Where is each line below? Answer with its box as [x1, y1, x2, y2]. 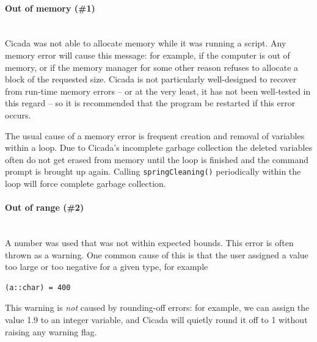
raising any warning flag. [5, 325, 97, 338]
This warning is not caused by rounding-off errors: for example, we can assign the [5, 301, 310, 314]
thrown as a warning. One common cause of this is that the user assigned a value [5, 248, 308, 261]
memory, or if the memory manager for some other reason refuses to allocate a [5, 60, 299, 73]
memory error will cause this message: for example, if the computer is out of [5, 48, 290, 61]
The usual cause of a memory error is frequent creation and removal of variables [5, 129, 305, 142]
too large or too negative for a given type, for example [5, 260, 208, 273]
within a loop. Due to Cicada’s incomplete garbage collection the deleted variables [5, 141, 313, 154]
